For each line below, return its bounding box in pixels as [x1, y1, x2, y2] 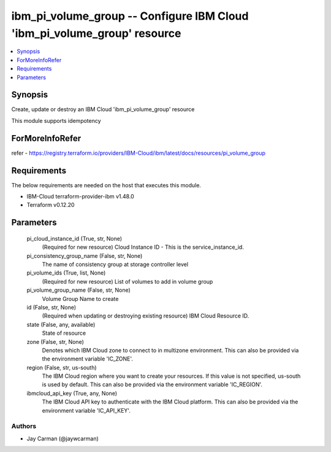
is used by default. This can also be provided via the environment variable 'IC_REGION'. [42, 381, 263, 388]
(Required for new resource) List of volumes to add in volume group [42, 278, 213, 285]
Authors [11, 422, 37, 431]
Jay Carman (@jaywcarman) [26, 435, 99, 442]
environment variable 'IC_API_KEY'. [42, 407, 131, 414]
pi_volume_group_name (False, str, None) [26, 286, 131, 294]
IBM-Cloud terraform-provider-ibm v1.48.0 [26, 193, 134, 200]
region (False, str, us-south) [26, 364, 97, 371]
